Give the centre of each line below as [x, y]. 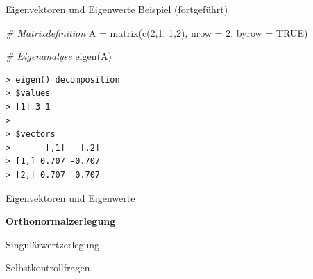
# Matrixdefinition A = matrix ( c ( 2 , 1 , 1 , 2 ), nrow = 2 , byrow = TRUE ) [157, 32]
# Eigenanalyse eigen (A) [59, 56]
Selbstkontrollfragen [48, 268]
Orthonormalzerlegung [61, 221]
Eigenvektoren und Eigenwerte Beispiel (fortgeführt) [117, 9]
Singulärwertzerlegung [53, 244]
